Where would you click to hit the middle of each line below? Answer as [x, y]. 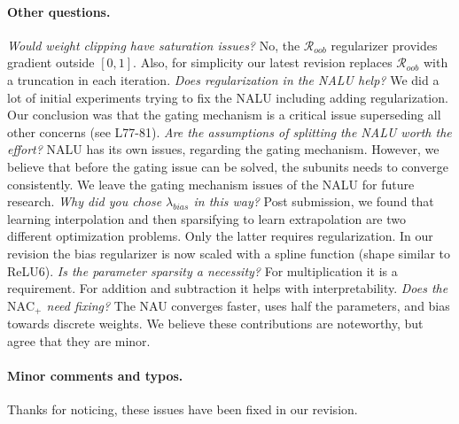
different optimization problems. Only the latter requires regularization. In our [220, 236]
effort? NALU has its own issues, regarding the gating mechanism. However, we [223, 149]
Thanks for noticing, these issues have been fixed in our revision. [183, 409]
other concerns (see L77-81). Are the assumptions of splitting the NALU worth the [229, 131]
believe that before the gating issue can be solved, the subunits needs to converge [228, 166]
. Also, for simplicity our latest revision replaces [263, 62]
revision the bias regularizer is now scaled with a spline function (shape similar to [229, 253]
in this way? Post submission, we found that [314, 201]
